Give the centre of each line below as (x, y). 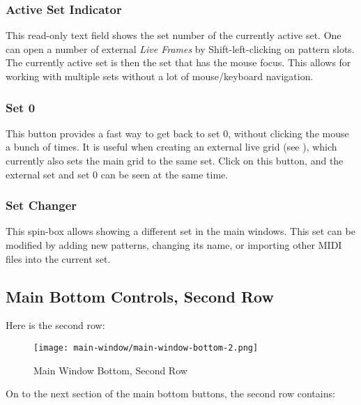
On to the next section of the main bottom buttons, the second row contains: (170, 393)
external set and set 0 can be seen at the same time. (117, 174)
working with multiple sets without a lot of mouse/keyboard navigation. (160, 76)
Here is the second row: (55, 325)
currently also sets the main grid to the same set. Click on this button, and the (175, 160)
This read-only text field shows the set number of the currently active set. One (174, 35)
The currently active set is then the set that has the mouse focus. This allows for (178, 62)
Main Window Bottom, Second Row (110, 370)
